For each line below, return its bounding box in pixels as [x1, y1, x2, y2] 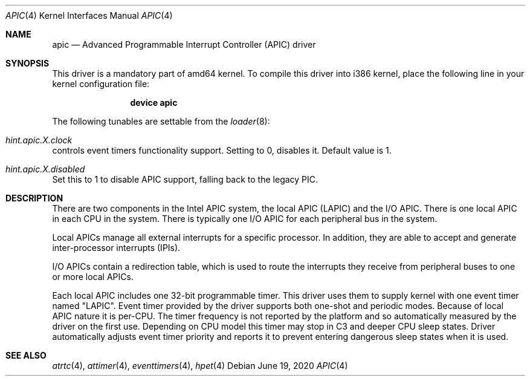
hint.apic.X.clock [5, 135, 73, 145]
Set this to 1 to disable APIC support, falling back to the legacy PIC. [52, 174, 318, 184]
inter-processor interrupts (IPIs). [52, 243, 181, 253]
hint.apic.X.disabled [5, 164, 85, 174]
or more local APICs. [52, 272, 134, 282]
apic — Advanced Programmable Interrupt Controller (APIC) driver [52, 39, 316, 50]
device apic [130, 97, 178, 108]
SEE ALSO [5, 350, 47, 360]
